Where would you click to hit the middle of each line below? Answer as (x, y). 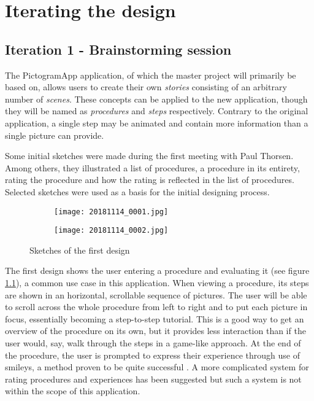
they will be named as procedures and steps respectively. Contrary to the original (157, 111)
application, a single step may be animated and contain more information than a (157, 123)
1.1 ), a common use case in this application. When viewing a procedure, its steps (157, 283)
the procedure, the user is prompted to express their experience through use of (152, 355)
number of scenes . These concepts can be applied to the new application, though (156, 99)
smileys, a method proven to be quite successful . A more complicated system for (157, 367)
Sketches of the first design (80, 250)
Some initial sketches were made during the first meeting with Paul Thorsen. (149, 156)
